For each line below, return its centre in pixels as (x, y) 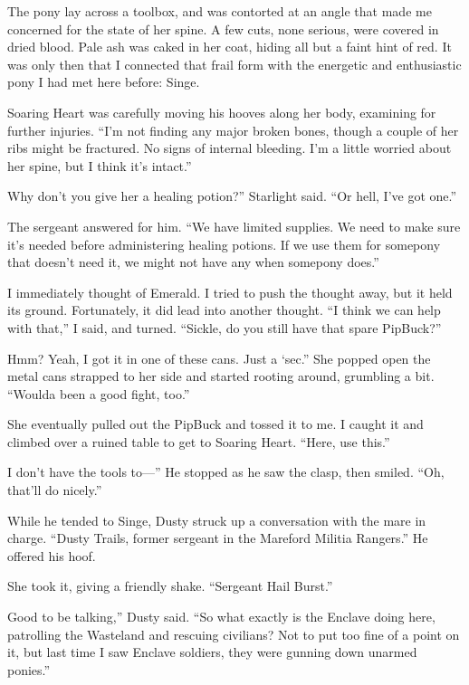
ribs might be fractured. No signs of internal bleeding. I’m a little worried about (230, 148)
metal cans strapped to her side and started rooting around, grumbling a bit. (221, 376)
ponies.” (29, 669)
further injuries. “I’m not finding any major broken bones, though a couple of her (233, 130)
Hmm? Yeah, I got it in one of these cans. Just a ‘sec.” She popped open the (219, 358)
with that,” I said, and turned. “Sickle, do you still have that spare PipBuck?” (225, 327)
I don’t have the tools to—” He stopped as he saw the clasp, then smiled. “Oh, (226, 472)
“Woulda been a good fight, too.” (99, 393)
